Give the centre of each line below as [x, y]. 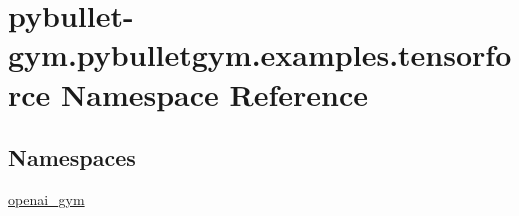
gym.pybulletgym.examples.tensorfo [260, 54]
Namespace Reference [215, 93]
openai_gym [46, 198]
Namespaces [72, 157]
